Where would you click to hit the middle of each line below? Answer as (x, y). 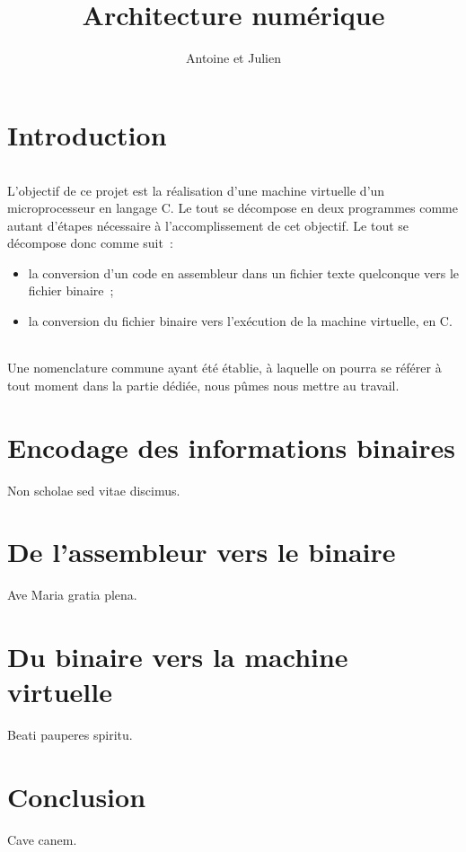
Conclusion (77, 796)
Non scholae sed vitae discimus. (94, 490)
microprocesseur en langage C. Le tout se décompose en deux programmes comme (233, 208)
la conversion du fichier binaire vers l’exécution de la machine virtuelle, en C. (240, 321)
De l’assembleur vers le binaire (202, 552)
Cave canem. (42, 839)
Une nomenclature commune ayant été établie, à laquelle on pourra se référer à (224, 368)
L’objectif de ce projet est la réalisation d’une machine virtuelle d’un (196, 190)
